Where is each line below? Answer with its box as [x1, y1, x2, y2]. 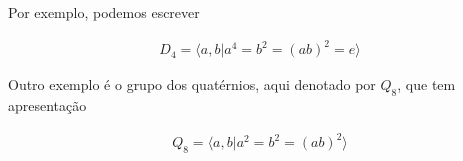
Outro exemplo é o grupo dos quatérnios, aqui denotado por [8, 74, 376, 95]
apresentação [8, 94, 87, 115]
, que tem [397, 74, 456, 95]
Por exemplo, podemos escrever [8, 2, 200, 22]
